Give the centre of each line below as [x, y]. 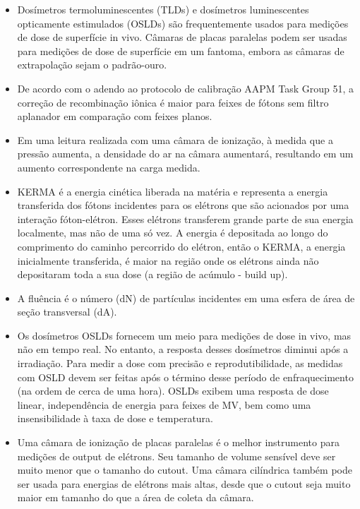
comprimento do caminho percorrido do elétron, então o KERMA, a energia [181, 246]
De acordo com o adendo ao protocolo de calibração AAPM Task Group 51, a [186, 88]
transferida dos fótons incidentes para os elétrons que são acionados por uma [183, 205]
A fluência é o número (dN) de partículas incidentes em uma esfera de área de [186, 298]
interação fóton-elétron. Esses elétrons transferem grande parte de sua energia [185, 218]
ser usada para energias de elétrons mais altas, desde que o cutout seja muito [184, 483]
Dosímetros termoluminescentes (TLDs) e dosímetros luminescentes [163, 9]
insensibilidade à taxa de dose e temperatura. [115, 418]
